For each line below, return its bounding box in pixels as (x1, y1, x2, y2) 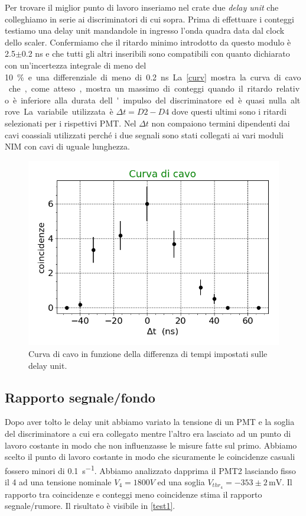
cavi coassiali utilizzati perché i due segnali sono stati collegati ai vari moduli (5, 128, 284, 141)
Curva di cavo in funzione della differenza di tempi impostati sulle (28, 348, 268, 359)
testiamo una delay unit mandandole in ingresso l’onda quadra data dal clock (5, 24, 285, 37)
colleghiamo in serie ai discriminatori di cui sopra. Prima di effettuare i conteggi (5, 12, 294, 25)
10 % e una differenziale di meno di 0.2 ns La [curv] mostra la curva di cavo (5, 70, 301, 83)
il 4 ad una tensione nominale (5, 476, 112, 488)
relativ (276, 82, 300, 95)
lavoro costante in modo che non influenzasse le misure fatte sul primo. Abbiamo (5, 439, 297, 451)
